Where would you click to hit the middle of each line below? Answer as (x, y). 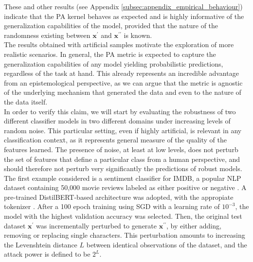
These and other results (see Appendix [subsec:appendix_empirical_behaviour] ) (123, 6)
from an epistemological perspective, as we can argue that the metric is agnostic (123, 82)
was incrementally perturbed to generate (97, 225)
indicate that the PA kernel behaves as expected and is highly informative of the (124, 16)
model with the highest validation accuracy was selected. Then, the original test (123, 216)
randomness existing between (47, 35)
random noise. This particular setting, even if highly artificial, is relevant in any (123, 130)
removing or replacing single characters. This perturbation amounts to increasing (125, 235)
